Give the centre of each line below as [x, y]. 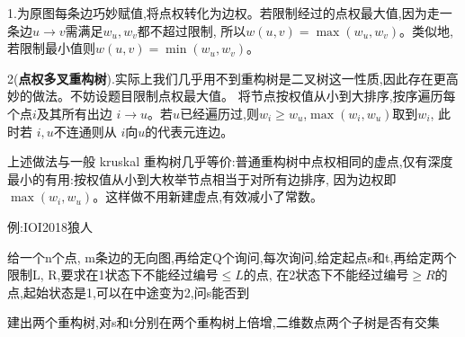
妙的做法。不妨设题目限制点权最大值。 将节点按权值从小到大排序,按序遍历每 [232, 96]
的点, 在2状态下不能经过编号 [326, 275]
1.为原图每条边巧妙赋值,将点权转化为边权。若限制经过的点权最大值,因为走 [224, 13]
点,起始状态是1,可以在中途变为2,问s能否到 [129, 292]
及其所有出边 [74, 113]
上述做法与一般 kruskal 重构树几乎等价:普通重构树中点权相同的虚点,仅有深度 [230, 161]
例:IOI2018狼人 [50, 226]
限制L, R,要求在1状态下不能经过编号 [113, 275]
